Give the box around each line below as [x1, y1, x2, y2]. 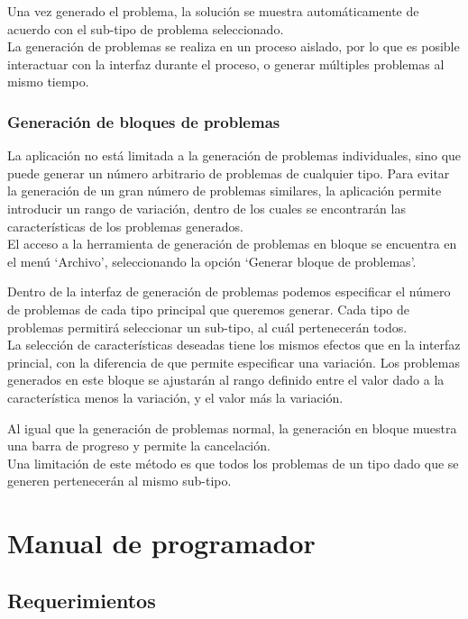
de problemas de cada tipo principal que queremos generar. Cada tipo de [7, 299, 410, 318]
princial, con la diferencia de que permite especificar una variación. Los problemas [7, 352, 460, 371]
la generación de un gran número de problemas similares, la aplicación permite [7, 181, 442, 200]
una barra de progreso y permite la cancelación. [7, 436, 271, 455]
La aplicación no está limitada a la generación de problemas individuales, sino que [7, 146, 462, 165]
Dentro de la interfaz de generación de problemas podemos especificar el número [7, 282, 451, 301]
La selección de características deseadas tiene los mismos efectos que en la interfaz [7, 335, 461, 354]
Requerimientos [7, 586, 156, 614]
